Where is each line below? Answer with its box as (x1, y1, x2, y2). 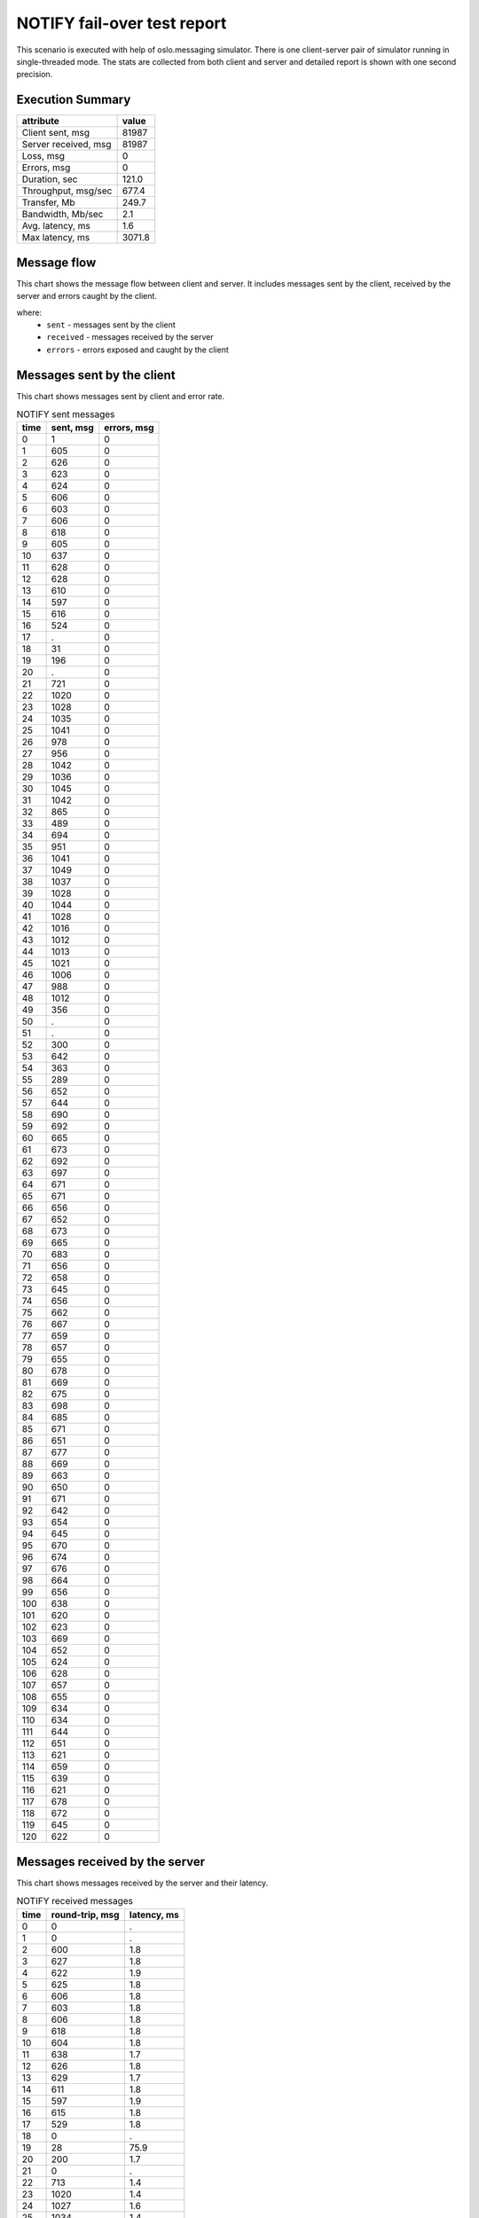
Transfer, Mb (21, 196, 75, 208)
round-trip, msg (51, 1908, 120, 1921)
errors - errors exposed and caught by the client (46, 344, 230, 355)
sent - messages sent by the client (46, 319, 177, 330)
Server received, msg (21, 138, 112, 151)
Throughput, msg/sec (21, 185, 113, 197)
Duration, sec (21, 173, 78, 185)
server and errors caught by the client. (16, 291, 157, 302)
